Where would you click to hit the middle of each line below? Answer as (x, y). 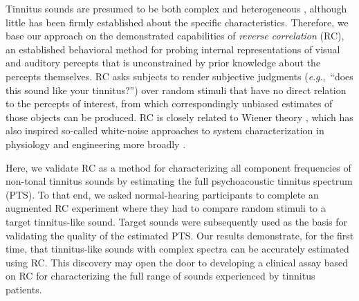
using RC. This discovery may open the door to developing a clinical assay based (177, 262)
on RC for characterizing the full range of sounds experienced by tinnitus (160, 276)
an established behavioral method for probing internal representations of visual (173, 49)
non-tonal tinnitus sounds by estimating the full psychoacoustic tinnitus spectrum (179, 181)
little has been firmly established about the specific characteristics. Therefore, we (177, 22)
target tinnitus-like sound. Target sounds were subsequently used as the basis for (177, 221)
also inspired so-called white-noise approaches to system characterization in (165, 130)
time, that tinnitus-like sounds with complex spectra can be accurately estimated (177, 249)
